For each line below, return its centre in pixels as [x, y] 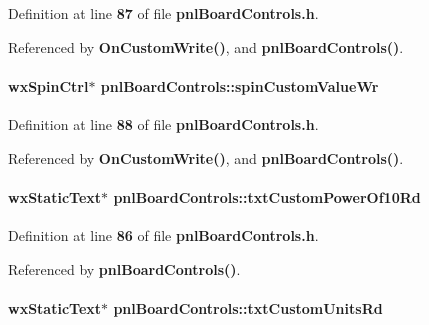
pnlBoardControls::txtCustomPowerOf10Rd [267, 196]
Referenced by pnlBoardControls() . [124, 268]
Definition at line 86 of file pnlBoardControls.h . [163, 234]
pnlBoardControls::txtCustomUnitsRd [248, 307]
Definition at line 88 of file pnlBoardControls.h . [163, 123]
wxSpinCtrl [48, 85]
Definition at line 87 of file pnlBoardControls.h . [163, 13]
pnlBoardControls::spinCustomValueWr [239, 85]
